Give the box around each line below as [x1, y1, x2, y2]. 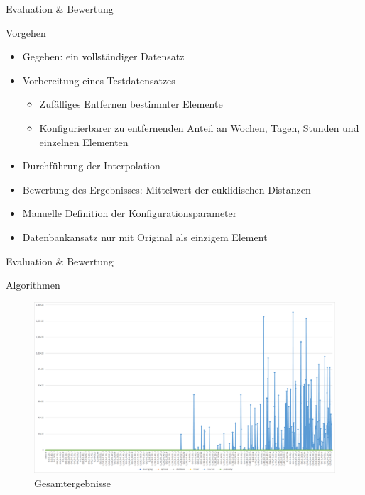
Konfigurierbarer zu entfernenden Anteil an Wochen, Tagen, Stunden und [39, 120, 359, 135]
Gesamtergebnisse [34, 475, 111, 490]
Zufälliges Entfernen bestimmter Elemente [39, 96, 223, 111]
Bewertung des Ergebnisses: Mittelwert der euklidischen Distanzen [22, 182, 311, 196]
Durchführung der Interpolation [22, 158, 160, 173]
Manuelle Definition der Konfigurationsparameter [22, 206, 237, 221]
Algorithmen [6, 277, 60, 292]
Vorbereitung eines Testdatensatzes [22, 72, 175, 87]
